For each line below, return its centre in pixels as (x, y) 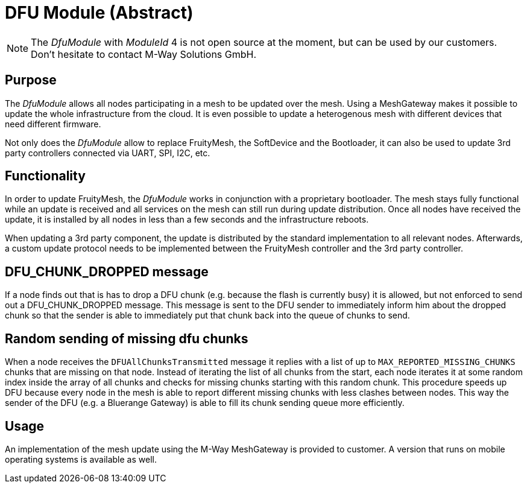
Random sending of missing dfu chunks (127, 338)
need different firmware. (53, 124)
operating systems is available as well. (81, 459)
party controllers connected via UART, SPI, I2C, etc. (108, 153)
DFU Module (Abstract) (99, 13)
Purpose (31, 80)
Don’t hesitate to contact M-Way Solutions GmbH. (144, 54)
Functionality (45, 176)
